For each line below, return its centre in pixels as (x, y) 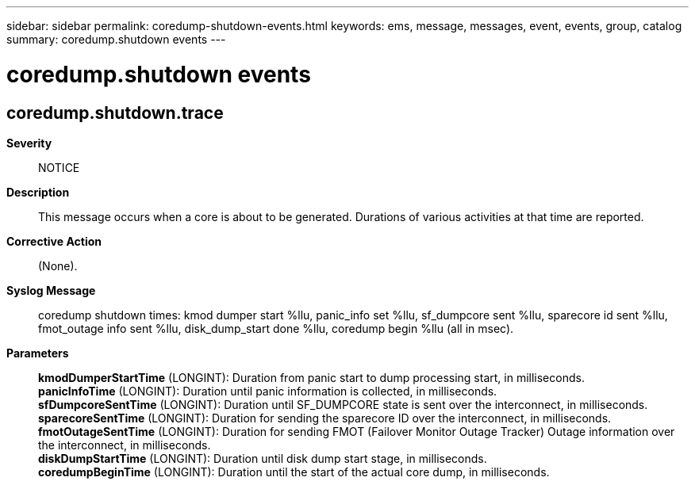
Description (38, 192)
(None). (58, 265)
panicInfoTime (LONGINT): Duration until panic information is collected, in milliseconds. (268, 391)
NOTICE (59, 167)
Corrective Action (54, 241)
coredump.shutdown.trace (115, 113)
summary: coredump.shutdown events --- (116, 39)
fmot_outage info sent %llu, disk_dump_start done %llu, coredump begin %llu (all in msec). (276, 328)
